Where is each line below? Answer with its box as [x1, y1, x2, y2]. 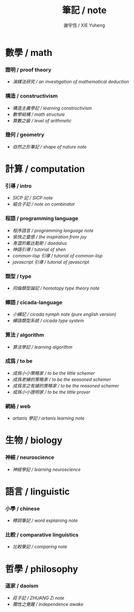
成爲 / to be [5, 358, 33, 365]
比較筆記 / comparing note [12, 543, 68, 550]
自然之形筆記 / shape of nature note [12, 144, 87, 150]
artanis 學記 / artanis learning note [12, 415, 85, 421]
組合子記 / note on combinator [12, 201, 75, 207]
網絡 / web [5, 402, 31, 410]
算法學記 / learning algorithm [12, 344, 73, 350]
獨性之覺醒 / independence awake [12, 601, 84, 607]
